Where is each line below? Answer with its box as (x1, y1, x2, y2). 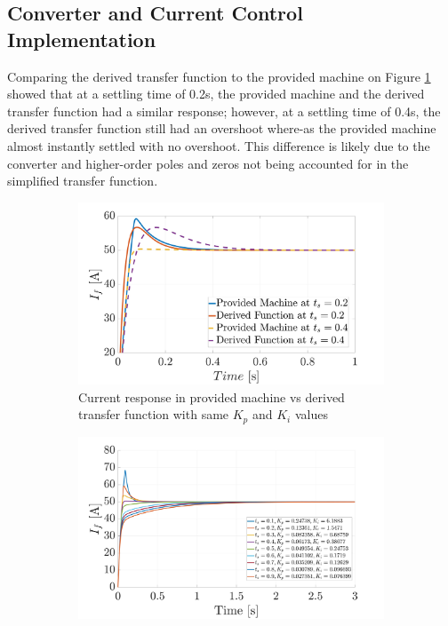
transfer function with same (78, 405, 229, 424)
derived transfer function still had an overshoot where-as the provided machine (7, 119, 436, 138)
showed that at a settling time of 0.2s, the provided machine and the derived (7, 84, 425, 103)
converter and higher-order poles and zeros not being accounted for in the (7, 154, 409, 172)
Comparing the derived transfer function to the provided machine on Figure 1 (7, 67, 431, 85)
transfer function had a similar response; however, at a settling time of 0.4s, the (7, 101, 441, 120)
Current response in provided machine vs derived (78, 387, 345, 406)
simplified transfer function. (7, 171, 158, 190)
